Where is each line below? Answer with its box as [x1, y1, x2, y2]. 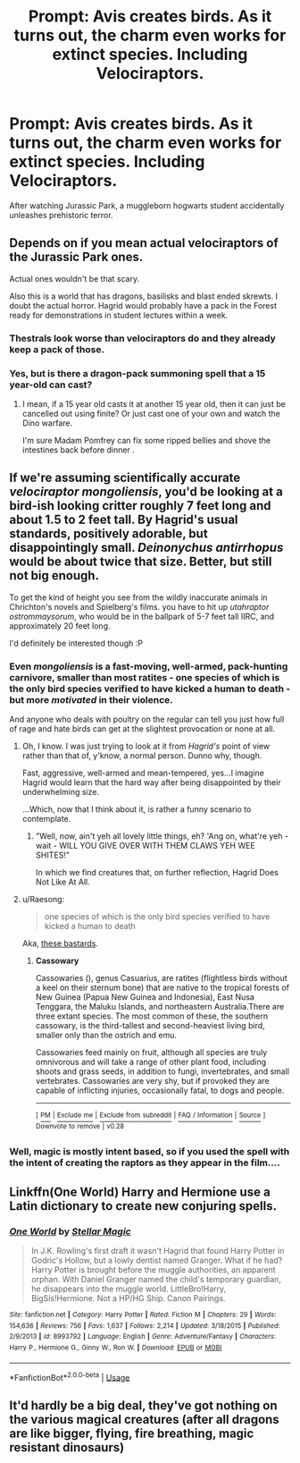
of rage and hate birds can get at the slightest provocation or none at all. [9, 723, 275, 734]
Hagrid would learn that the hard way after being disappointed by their [21, 777, 281, 788]
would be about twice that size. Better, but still [9, 554, 272, 570]
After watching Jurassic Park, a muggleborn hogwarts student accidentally [9, 199, 285, 211]
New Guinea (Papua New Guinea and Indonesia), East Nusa [35, 992, 254, 1002]
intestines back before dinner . [21, 444, 136, 455]
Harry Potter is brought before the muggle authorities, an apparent [30, 1264, 276, 1275]
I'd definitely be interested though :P [9, 638, 144, 648]
